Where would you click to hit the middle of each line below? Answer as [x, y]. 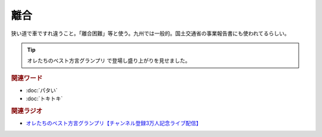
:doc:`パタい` [42, 90]
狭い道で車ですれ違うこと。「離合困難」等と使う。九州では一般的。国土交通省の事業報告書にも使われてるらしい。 [151, 33]
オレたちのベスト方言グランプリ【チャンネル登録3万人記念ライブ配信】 [114, 123]
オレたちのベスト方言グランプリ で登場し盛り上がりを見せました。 [109, 61]
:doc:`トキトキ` [44, 99]
